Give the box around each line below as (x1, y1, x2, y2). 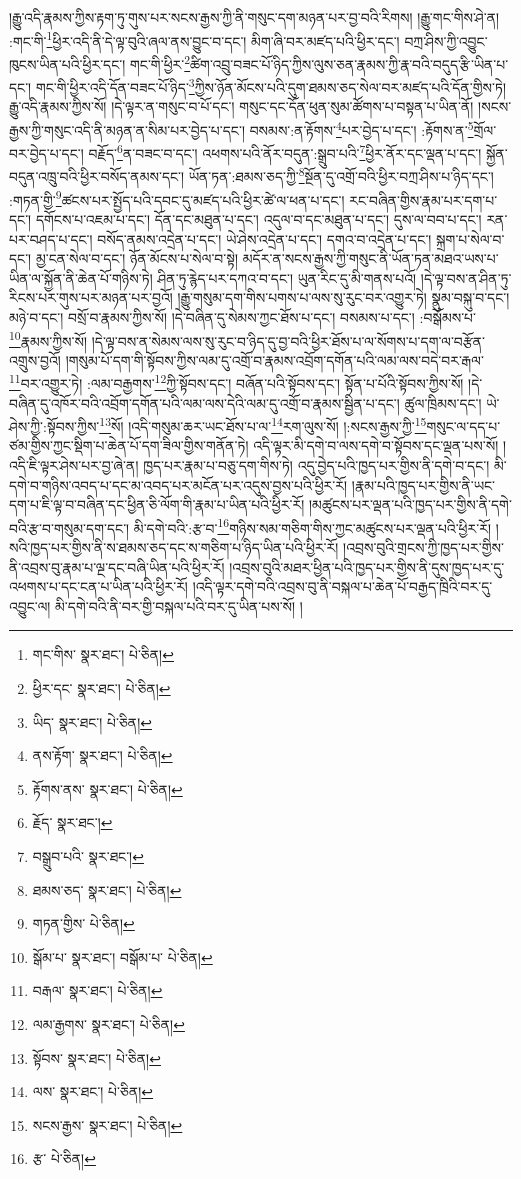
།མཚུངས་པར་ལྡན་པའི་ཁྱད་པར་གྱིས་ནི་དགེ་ (308, 494, 512, 515)
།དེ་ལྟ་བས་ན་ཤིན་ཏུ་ (420, 267, 512, 288)
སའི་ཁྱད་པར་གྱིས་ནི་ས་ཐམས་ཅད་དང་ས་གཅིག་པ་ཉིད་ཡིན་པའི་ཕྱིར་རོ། (9, 537, 339, 558)
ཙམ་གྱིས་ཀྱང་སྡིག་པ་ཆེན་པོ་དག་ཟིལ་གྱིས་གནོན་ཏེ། (9, 435, 249, 456)
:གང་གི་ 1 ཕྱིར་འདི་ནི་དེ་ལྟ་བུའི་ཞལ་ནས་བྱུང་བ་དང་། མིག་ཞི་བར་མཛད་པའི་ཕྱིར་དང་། (9, 27, 400, 51)
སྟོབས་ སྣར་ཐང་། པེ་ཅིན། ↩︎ (32, 1047, 161, 1068)
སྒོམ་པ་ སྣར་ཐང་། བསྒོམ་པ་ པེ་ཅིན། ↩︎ (32, 946, 213, 967)
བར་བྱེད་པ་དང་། (9, 142, 84, 163)
